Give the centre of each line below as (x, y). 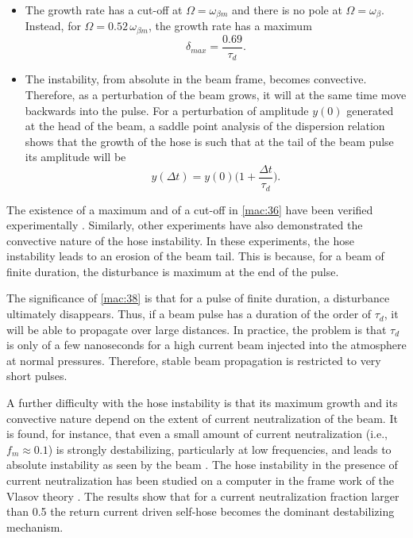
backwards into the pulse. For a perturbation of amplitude (167, 110)
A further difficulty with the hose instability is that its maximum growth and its (202, 403)
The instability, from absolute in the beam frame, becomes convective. (196, 79)
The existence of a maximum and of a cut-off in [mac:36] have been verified (190, 209)
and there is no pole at (287, 10)
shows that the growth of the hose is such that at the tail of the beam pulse (209, 141)
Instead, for (53, 26)
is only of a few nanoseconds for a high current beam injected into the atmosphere (206, 345)
